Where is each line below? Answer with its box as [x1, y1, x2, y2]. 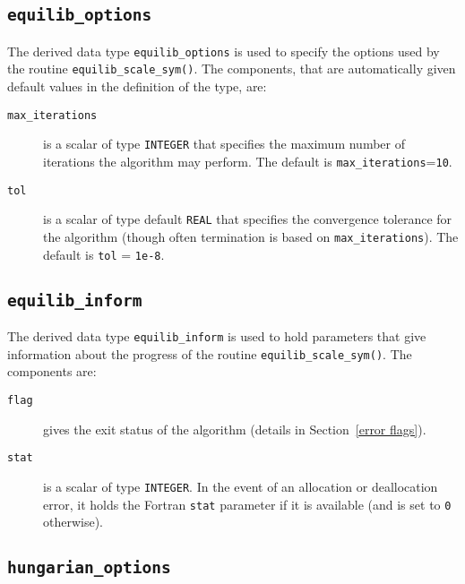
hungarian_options [7, 558, 171, 578]
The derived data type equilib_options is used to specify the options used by [7, 41, 440, 60]
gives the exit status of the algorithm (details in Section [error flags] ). [43, 419, 426, 438]
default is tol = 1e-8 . [43, 245, 165, 263]
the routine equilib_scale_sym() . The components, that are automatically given [7, 59, 456, 78]
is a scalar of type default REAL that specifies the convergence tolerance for [43, 210, 452, 228]
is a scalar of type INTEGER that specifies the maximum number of [43, 134, 405, 153]
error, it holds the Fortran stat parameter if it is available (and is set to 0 [43, 494, 452, 513]
